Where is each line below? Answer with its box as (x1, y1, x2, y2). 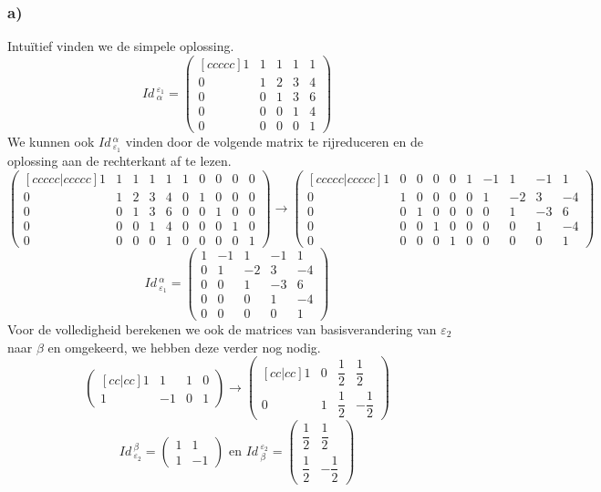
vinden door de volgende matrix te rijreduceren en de (125, 132, 423, 151)
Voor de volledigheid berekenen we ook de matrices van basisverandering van (7, 319, 437, 338)
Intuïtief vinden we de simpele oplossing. (7, 36, 234, 56)
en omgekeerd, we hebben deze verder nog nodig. (47, 337, 321, 356)
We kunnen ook (7, 132, 95, 151)
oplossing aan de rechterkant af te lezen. (7, 150, 232, 169)
